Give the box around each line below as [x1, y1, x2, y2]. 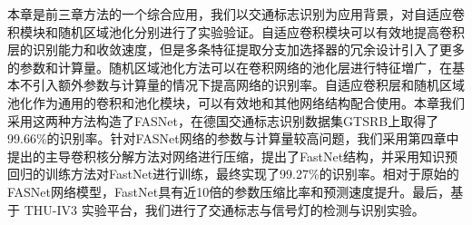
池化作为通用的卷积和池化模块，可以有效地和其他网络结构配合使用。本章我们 [7, 93, 465, 112]
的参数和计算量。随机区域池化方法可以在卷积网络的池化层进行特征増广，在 [7, 57, 452, 76]
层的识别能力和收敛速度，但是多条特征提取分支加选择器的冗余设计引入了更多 [7, 40, 465, 59]
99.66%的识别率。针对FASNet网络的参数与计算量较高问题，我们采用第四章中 [7, 129, 459, 148]
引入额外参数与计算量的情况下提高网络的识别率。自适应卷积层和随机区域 [32, 75, 465, 94]
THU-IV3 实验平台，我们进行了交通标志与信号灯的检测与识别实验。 [24, 200, 425, 219]
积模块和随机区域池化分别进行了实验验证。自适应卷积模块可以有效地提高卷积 [7, 22, 465, 41]
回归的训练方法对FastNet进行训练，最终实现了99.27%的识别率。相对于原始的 [7, 164, 459, 183]
